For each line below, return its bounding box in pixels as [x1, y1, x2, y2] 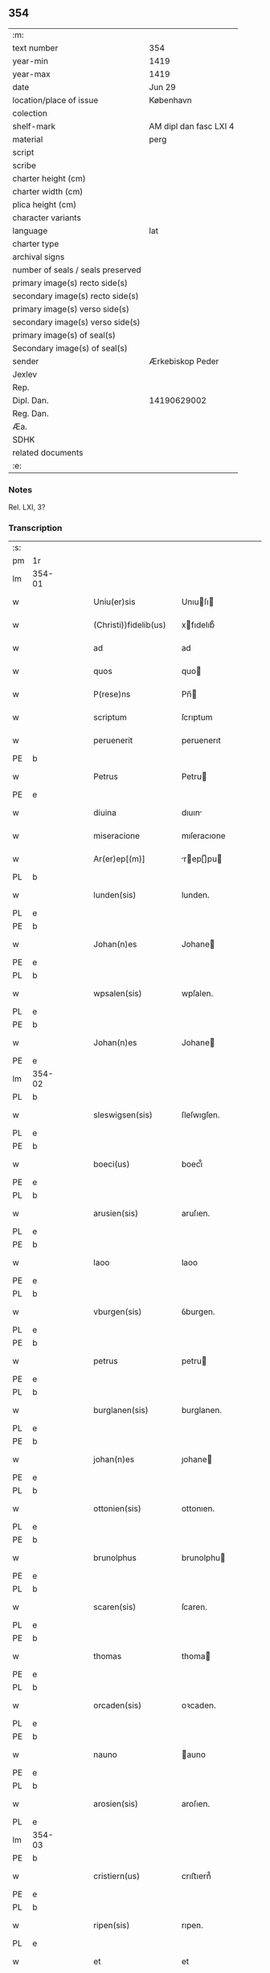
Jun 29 [149, 81, 177, 92]
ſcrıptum [181, 712, 213, 723]
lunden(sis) [93, 889, 137, 901]
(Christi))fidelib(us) [93, 619, 166, 631]
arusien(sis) [93, 1208, 139, 1219]
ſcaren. [181, 1602, 207, 1613]
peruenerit [93, 735, 133, 746]
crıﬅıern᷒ [181, 1871, 211, 1882]
